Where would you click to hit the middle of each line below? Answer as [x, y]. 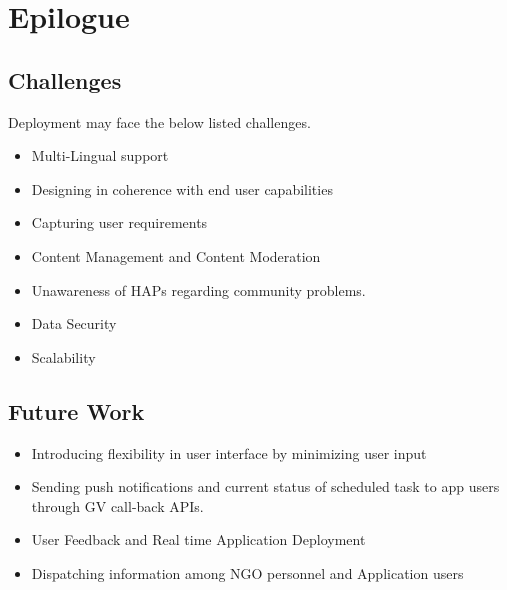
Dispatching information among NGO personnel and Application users [247, 572]
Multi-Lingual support [100, 155]
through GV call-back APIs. [117, 505]
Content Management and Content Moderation [176, 255]
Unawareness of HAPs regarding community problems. [198, 289]
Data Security [74, 323]
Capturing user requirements [119, 222]
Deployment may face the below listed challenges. [159, 121]
